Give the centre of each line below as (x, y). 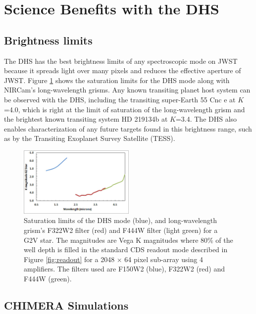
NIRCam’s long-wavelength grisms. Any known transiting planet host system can (127, 90)
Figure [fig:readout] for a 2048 (69, 259)
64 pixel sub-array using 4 (164, 259)
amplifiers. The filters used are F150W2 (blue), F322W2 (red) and (125, 269)
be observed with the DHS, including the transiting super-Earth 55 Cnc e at (120, 99)
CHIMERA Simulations (66, 305)
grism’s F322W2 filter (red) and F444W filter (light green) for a (121, 230)
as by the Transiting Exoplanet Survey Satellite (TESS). (90, 138)
